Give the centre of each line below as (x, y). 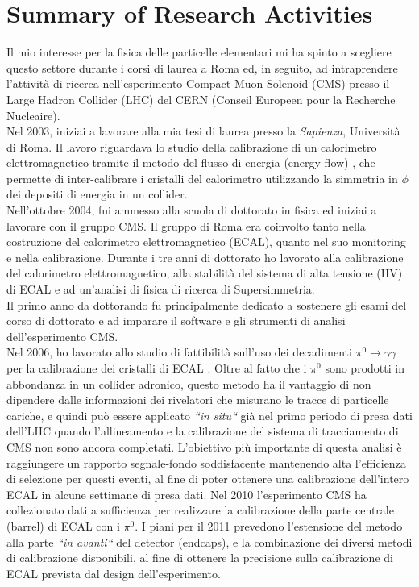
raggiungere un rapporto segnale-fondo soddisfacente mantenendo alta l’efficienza (206, 462)
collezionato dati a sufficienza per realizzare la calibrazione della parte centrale (200, 510)
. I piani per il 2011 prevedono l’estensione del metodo (269, 525)
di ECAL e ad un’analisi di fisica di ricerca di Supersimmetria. (161, 289)
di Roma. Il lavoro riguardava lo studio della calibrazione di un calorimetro (192, 146)
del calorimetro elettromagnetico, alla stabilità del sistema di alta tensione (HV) (205, 273)
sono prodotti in (365, 368)
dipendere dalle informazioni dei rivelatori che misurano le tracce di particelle (198, 400)
